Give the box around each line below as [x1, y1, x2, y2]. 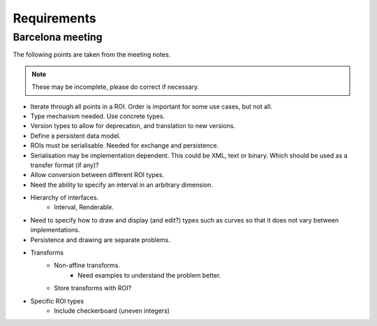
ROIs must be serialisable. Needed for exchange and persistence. [30, 141, 219, 150]
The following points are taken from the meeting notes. [13, 50, 171, 59]
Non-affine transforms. [54, 261, 120, 269]
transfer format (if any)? [30, 161, 99, 169]
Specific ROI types [30, 297, 84, 305]
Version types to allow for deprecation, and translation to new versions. [30, 122, 236, 130]
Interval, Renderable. [54, 203, 114, 211]
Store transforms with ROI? [54, 284, 132, 292]
